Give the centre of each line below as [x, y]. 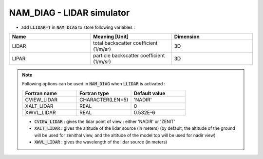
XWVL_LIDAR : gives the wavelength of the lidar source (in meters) [101, 142]
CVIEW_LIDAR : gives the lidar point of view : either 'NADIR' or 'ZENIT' [105, 121]
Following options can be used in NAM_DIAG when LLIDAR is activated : [94, 84]
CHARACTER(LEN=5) [104, 99]
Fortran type [94, 93]
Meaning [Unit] [111, 37]
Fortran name [41, 93]
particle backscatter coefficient [129, 55]
